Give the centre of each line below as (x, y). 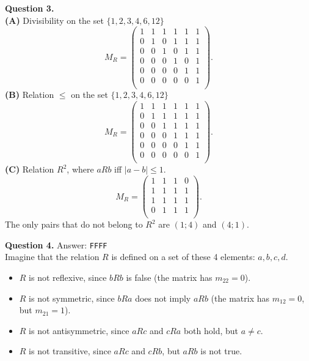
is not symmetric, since (72, 298)
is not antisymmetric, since (79, 330)
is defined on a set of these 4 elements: (183, 257)
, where (80, 169)
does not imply (163, 298)
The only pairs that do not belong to (74, 224)
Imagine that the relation (52, 257)
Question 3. (30, 8)
